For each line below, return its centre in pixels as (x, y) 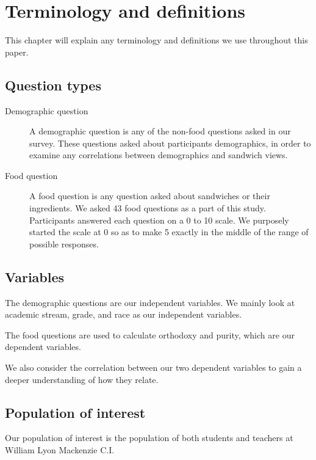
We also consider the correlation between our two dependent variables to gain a (153, 367)
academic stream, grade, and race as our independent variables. (124, 314)
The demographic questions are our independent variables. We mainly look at (150, 302)
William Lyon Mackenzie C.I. (60, 450)
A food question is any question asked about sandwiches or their (150, 196)
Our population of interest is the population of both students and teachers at (149, 438)
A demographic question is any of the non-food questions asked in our (160, 131)
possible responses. (64, 243)
